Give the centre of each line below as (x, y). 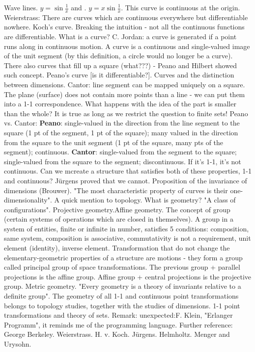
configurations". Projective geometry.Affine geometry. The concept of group (117, 209)
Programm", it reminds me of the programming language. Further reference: (118, 324)
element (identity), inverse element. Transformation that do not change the (117, 248)
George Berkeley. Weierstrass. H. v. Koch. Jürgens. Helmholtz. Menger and (117, 334)
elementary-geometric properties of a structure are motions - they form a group (123, 257)
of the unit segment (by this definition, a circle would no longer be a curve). (118, 56)
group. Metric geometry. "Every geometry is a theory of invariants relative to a (123, 286)
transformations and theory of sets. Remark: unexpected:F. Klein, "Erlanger (118, 315)
